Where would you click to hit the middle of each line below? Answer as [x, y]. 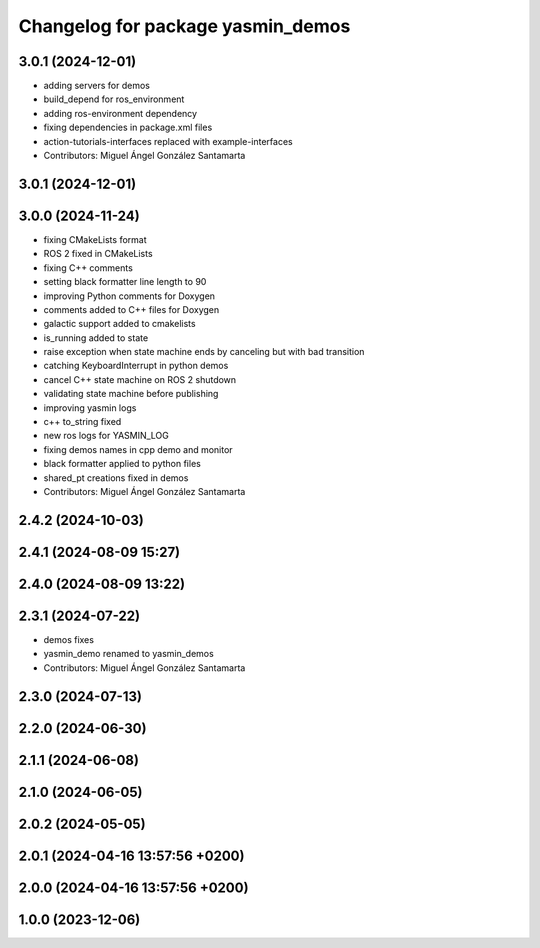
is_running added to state [96, 337]
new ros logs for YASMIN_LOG [106, 436]
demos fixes [69, 639]
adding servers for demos [96, 86]
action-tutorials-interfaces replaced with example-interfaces [168, 141]
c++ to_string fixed [82, 422]
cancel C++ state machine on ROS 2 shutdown [140, 379]
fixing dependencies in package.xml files [128, 127]
